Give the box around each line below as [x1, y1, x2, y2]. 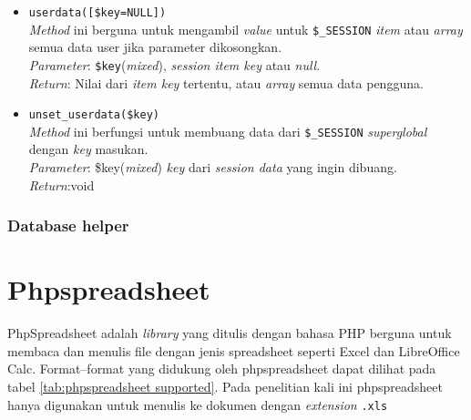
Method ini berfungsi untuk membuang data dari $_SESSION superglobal [28, 121, 427, 140]
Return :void [28, 175, 95, 194]
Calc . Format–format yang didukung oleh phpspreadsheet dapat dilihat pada [7, 359, 436, 378]
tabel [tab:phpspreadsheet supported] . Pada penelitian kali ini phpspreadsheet [7, 377, 443, 395]
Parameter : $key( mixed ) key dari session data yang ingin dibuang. [28, 158, 397, 177]
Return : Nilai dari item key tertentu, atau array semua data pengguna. [28, 73, 424, 92]
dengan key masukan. [28, 139, 148, 159]
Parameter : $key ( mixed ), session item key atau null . [28, 55, 321, 74]
